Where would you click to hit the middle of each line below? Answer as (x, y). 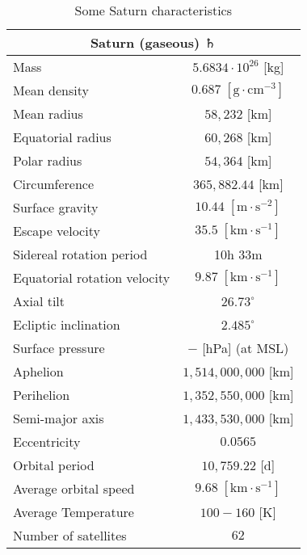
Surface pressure (59, 348)
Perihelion (42, 395)
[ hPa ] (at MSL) (246, 348)
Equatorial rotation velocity (92, 277)
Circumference (54, 184)
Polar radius (48, 160)
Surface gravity (56, 207)
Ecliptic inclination (67, 324)
